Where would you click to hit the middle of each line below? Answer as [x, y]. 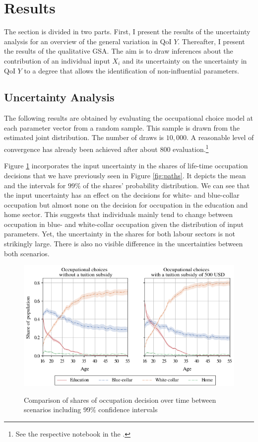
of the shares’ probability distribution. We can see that [166, 185]
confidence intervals [128, 409]
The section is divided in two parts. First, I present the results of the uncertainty [127, 32]
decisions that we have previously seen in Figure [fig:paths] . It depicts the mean [125, 175]
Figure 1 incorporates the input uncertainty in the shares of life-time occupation [126, 166]
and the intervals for [35, 185]
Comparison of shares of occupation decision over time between [120, 400]
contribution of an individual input [57, 60]
